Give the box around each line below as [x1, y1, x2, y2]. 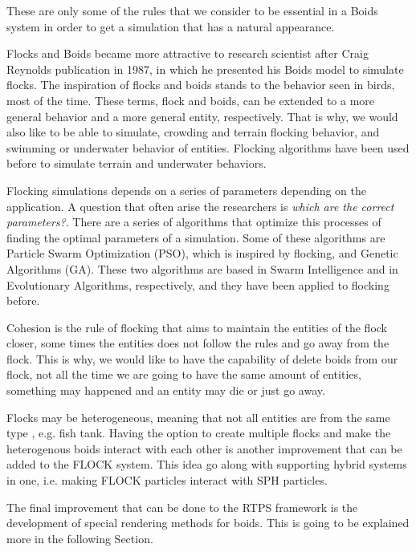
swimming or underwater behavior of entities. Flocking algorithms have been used [6, 139, 410, 156]
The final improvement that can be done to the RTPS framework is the [6, 498, 358, 515]
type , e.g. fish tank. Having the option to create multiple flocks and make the [6, 424, 391, 441]
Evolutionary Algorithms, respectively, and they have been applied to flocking [6, 276, 389, 293]
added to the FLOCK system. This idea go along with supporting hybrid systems [6, 456, 407, 473]
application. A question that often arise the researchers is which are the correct [6, 197, 394, 214]
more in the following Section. [6, 530, 153, 546]
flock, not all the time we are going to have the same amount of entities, [6, 366, 361, 383]
